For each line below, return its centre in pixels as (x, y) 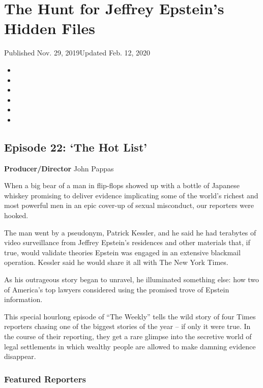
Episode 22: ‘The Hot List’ (76, 147)
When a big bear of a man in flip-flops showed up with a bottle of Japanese (122, 185)
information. (23, 299)
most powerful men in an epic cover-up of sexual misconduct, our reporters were (129, 205)
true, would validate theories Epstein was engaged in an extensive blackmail (122, 252)
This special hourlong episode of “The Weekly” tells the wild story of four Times (130, 316)
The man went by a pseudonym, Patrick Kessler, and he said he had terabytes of (130, 232)
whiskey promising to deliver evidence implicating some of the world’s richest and (131, 195)
